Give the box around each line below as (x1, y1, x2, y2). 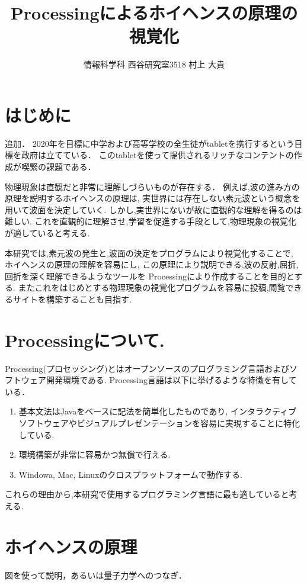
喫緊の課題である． (21, 160, 96, 173)
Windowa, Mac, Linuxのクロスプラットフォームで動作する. (18, 468, 242, 480)
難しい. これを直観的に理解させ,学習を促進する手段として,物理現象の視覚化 (5, 215, 296, 227)
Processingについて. (5, 327, 165, 352)
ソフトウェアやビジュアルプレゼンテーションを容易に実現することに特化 (18, 417, 300, 429)
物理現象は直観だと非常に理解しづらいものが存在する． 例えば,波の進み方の (5, 180, 300, 192)
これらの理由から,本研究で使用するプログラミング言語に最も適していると (5, 488, 289, 500)
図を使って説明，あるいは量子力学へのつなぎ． (5, 568, 187, 581)
